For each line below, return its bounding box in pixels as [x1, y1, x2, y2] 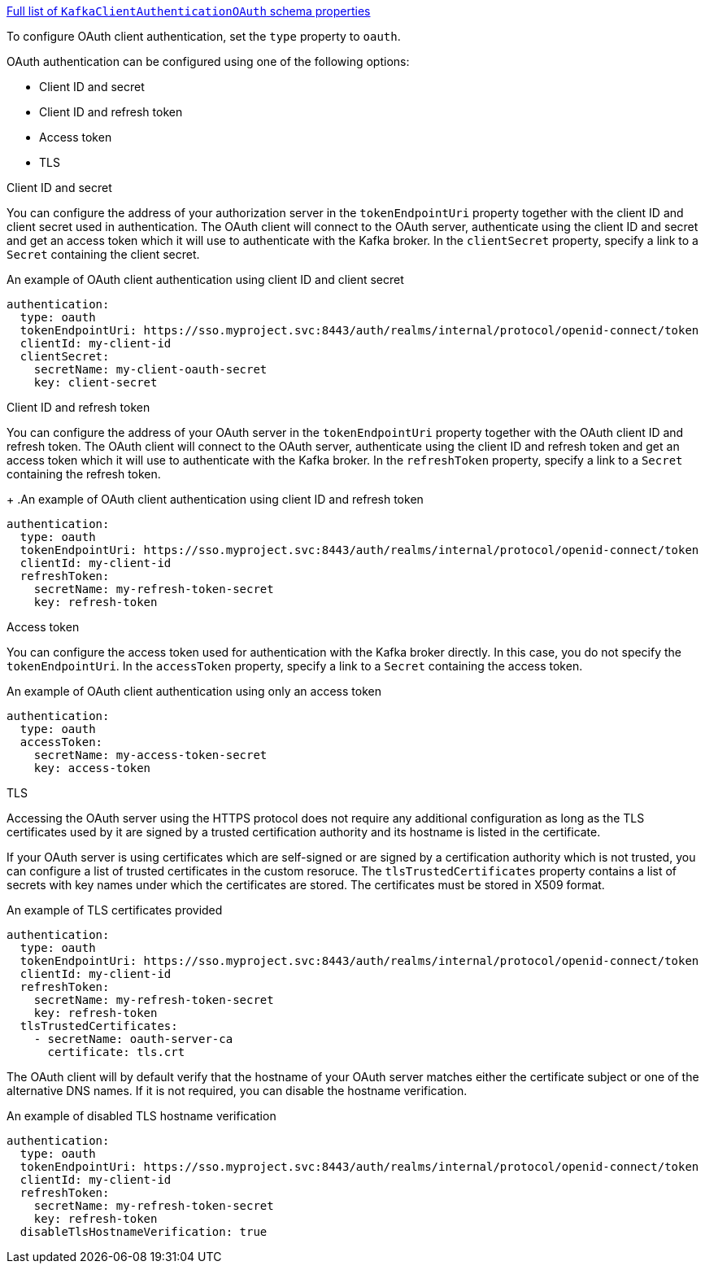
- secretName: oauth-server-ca [33, 1032, 233, 1045]
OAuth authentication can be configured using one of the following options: [7, 55, 410, 68]
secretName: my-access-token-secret [33, 748, 268, 762]
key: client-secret [33, 376, 158, 389]
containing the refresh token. [7, 467, 161, 481]
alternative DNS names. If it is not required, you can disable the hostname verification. [7, 1084, 468, 1098]
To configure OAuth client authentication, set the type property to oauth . [7, 29, 401, 43]
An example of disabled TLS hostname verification [7, 1109, 276, 1123]
